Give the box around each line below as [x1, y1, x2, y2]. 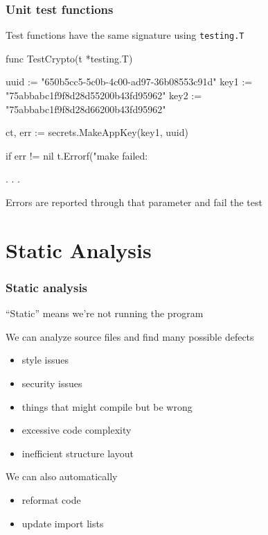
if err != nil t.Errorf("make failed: [6, 148, 148, 162]
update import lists [21, 516, 104, 530]
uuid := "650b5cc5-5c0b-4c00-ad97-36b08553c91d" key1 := [6, 74, 253, 89]
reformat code [21, 492, 81, 507]
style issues [21, 353, 69, 367]
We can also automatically [6, 469, 118, 484]
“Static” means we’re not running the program [6, 306, 204, 321]
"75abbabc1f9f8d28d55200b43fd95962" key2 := [6, 88, 202, 103]
